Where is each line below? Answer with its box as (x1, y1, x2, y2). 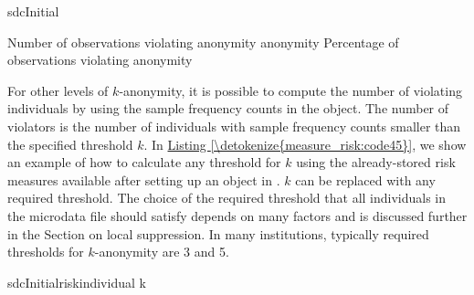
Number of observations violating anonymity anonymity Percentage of (7, 32, 399, 51)
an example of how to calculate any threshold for (7, 153, 281, 172)
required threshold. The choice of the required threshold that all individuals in (7, 188, 447, 207)
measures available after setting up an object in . (7, 170, 280, 189)
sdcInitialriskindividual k (7, 272, 146, 291)
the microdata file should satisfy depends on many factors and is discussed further (7, 205, 468, 225)
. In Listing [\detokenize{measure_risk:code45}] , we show (143, 134, 467, 153)
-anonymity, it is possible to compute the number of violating (119, 80, 462, 100)
